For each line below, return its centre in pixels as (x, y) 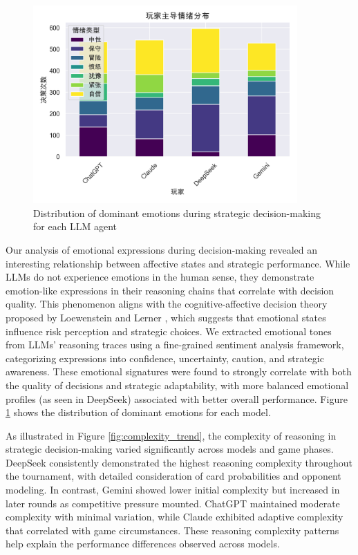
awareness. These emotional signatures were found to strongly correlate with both (179, 371)
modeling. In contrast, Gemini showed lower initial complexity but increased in (173, 490)
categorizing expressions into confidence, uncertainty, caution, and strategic (165, 358)
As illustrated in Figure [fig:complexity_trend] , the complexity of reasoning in (171, 435)
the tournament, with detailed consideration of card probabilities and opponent (173, 476)
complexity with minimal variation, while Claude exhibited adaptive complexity (175, 517)
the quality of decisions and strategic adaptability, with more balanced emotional (177, 385)
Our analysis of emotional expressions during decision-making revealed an (161, 249)
